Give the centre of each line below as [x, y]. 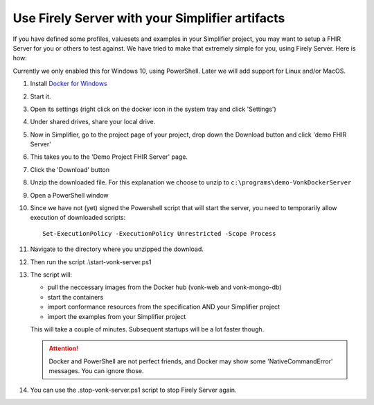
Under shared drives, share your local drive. [93, 122]
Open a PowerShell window [69, 195]
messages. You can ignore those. [97, 371]
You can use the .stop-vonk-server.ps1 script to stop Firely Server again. [133, 390]
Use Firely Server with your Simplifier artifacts [149, 18]
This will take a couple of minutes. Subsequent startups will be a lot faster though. [147, 329]
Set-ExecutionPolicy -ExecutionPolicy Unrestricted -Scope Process [159, 233]
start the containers [75, 297]
